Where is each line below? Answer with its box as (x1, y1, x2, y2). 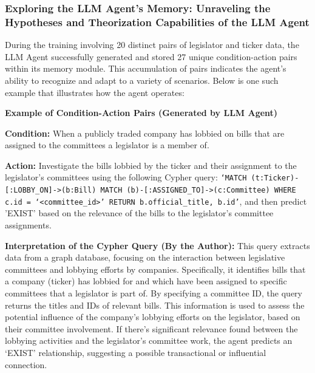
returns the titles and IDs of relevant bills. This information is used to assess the (5, 298, 305, 311)
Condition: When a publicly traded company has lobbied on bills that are (5, 126, 285, 139)
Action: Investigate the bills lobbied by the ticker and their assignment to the (5, 159, 297, 171)
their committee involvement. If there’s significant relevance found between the (5, 322, 298, 335)
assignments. (5, 219, 52, 231)
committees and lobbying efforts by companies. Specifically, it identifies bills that (5, 262, 306, 275)
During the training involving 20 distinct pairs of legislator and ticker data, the (5, 38, 299, 51)
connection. (5, 358, 47, 371)
